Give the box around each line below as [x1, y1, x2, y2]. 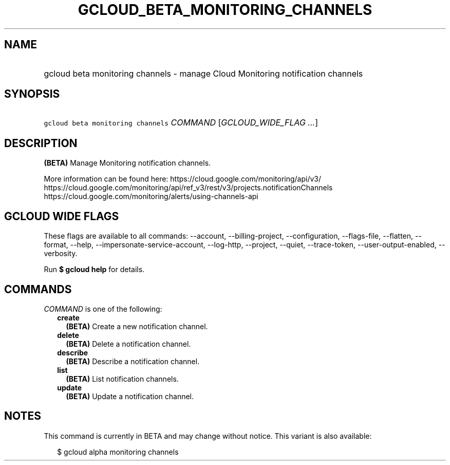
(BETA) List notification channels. [66, 374, 179, 383]
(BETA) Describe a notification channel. [66, 356, 200, 366]
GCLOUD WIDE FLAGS [4, 209, 119, 223]
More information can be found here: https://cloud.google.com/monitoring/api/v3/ [44, 174, 322, 184]
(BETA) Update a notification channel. [66, 391, 194, 401]
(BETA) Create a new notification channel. [66, 321, 208, 331]
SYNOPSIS [4, 87, 60, 101]
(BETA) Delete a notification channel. [66, 339, 191, 348]
